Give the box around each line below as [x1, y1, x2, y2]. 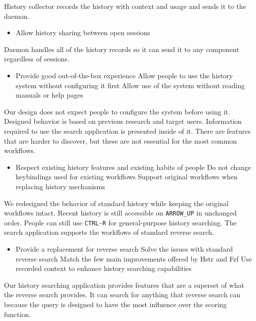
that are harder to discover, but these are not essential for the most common [4, 135, 237, 146]
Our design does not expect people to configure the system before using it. [4, 106, 230, 116]
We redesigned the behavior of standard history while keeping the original [4, 198, 229, 208]
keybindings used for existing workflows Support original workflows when [15, 171, 238, 182]
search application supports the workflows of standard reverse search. [4, 227, 214, 237]
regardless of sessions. [4, 53, 69, 64]
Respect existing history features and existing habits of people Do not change [15, 161, 252, 172]
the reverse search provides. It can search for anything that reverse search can [4, 289, 241, 300]
